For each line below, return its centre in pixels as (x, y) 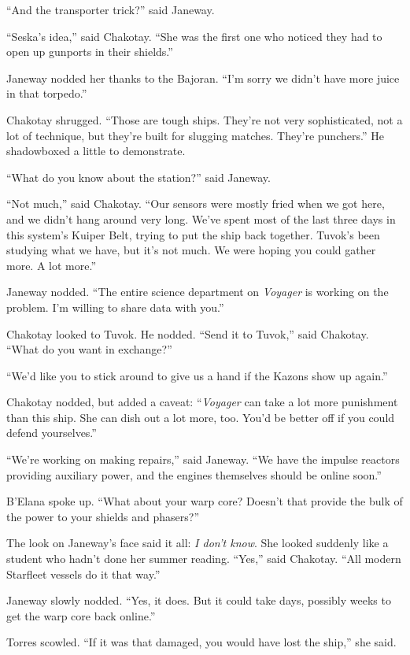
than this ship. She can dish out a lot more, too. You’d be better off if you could (201, 417)
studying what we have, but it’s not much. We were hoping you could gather (191, 250)
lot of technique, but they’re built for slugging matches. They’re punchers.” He (195, 135)
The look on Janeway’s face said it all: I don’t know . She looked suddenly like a (198, 543)
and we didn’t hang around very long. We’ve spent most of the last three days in (201, 218)
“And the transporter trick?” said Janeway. (111, 9)
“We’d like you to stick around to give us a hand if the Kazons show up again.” (197, 375)
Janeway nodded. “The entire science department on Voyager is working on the (198, 292)
